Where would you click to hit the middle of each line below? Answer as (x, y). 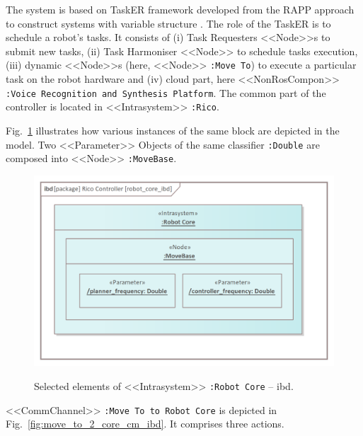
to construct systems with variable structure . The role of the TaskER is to (168, 23)
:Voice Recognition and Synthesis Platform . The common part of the (166, 92)
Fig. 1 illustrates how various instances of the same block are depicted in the (173, 130)
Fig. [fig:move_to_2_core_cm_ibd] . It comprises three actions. (145, 424)
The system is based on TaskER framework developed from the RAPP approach (180, 9)
